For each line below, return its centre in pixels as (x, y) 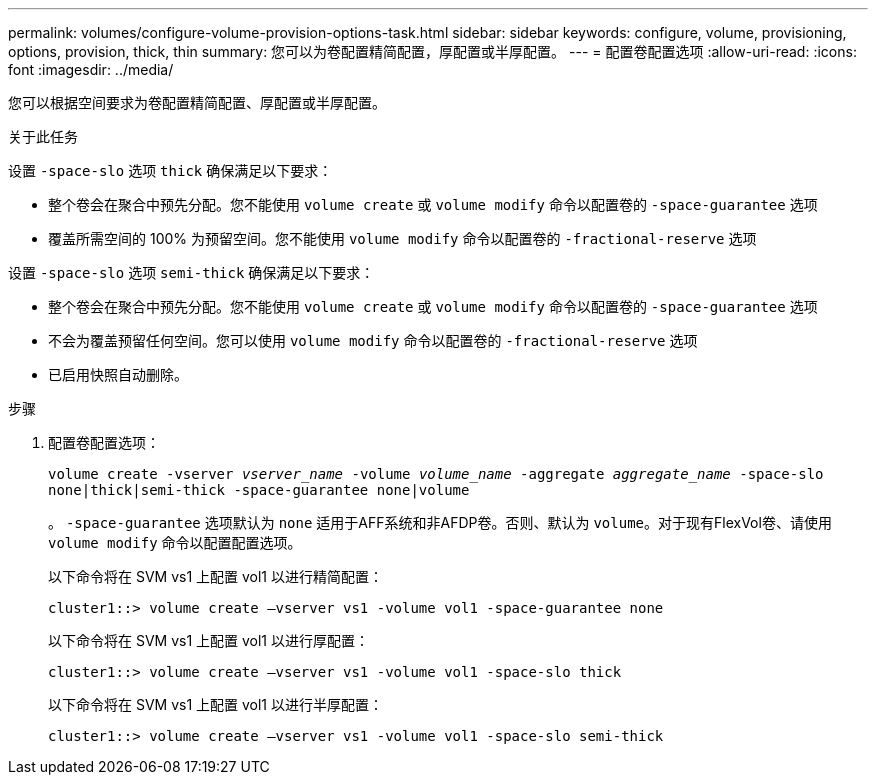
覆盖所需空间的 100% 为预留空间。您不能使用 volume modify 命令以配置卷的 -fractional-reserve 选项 (402, 238)
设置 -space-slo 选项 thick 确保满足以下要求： (170, 170)
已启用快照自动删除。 (118, 374)
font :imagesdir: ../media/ (91, 69)
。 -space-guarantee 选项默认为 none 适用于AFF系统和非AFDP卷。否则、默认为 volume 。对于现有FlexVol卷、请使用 (440, 522)
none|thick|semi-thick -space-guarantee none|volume (259, 490)
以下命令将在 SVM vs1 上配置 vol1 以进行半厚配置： (216, 704)
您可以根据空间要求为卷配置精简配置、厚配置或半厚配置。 (197, 102)
